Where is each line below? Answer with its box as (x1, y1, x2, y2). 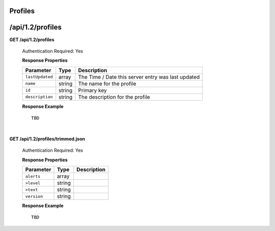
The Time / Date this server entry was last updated (78, 73, 200, 80)
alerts (25, 174, 41, 179)
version (25, 193, 43, 199)
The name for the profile (78, 80, 136, 87)
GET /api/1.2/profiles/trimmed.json (9, 135, 85, 142)
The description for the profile (78, 93, 150, 100)
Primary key (78, 86, 107, 94)
